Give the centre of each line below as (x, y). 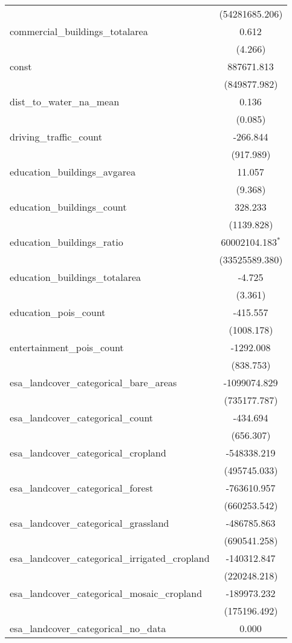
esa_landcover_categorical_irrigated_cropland (110, 558)
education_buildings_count (68, 207)
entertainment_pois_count (67, 347)
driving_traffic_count (56, 137)
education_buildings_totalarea (76, 277)
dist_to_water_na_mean (65, 101)
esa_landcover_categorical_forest (82, 488)
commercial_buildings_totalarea (79, 31)
